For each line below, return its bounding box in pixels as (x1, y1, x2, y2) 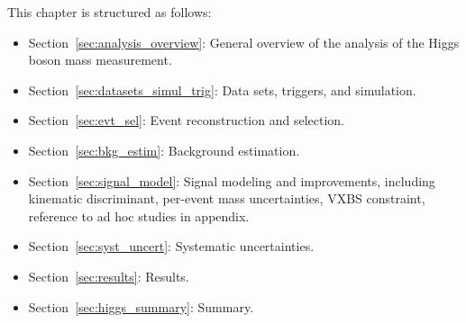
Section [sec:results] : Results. (28, 266, 189, 285)
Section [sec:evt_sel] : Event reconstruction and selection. (28, 111, 344, 130)
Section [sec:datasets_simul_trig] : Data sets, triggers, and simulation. (28, 80, 416, 99)
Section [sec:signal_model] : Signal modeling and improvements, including (28, 171, 435, 190)
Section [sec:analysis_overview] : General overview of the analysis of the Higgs (28, 32, 460, 51)
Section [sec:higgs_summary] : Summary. (28, 297, 254, 316)
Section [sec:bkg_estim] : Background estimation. (28, 140, 300, 159)
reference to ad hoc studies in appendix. (28, 206, 250, 225)
